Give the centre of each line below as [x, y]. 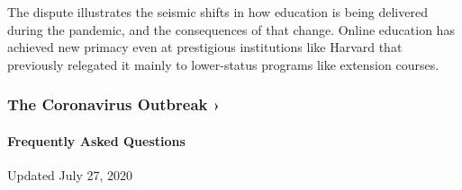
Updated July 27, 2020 [70, 175]
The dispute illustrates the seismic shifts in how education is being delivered [217, 12]
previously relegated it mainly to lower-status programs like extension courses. [223, 64]
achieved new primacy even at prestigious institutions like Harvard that [205, 47]
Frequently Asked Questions [96, 140]
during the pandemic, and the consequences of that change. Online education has [231, 29]
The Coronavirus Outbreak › [114, 104]
